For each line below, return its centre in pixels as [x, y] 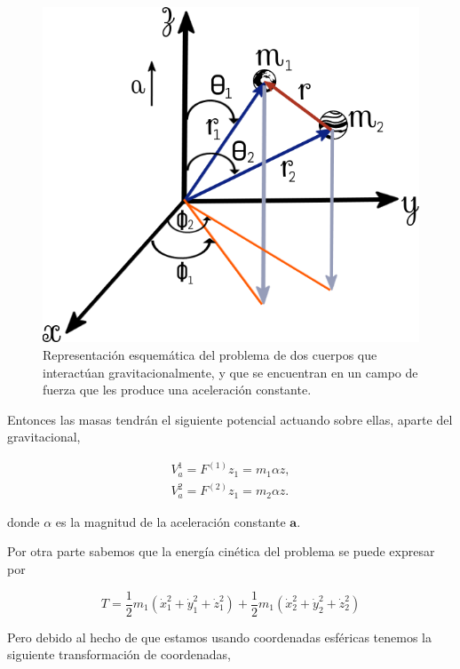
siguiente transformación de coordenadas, [119, 654]
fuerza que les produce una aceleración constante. [177, 390]
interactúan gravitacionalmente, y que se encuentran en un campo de [230, 372]
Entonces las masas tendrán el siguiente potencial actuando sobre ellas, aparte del [230, 419]
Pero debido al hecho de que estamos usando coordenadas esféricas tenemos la [219, 637]
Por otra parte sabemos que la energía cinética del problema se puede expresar [221, 551]
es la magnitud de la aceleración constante [171, 521]
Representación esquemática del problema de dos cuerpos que [210, 354]
